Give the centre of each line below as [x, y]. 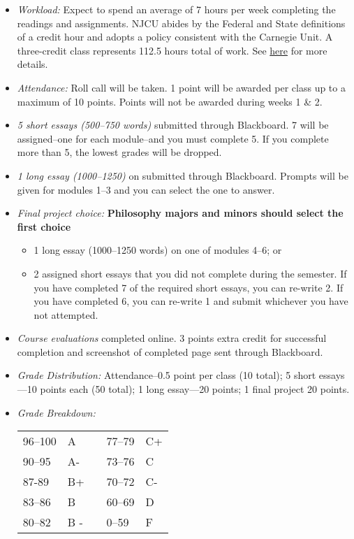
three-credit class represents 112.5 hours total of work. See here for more [172, 50]
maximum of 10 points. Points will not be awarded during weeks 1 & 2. [170, 101]
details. [32, 64]
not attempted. [66, 314]
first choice [44, 226]
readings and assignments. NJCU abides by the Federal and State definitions [181, 23]
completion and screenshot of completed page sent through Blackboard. [170, 351]
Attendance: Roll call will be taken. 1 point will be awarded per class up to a [181, 87]
